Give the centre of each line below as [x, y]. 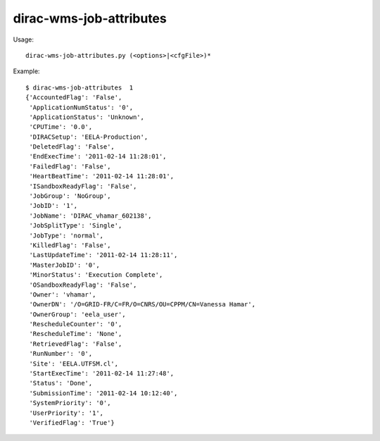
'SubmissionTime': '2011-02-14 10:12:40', [103, 393]
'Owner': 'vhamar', [63, 294]
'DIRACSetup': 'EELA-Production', [89, 137]
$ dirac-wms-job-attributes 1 [80, 87]
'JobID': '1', [53, 206]
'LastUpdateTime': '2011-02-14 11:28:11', [103, 255]
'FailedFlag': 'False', [70, 166]
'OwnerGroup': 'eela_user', [77, 314]
